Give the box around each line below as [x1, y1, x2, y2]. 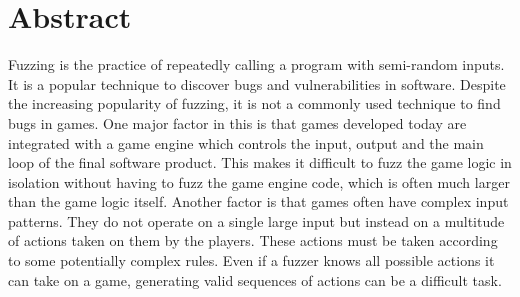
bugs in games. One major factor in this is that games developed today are [8, 112, 467, 133]
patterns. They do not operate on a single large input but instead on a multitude [8, 210, 505, 231]
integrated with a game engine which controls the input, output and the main [8, 132, 484, 153]
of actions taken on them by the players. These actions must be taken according [8, 230, 498, 251]
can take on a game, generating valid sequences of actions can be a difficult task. [8, 269, 502, 290]
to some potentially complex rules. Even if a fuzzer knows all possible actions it [8, 250, 495, 271]
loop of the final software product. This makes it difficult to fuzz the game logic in [8, 152, 512, 173]
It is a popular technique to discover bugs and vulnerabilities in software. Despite [8, 73, 506, 94]
